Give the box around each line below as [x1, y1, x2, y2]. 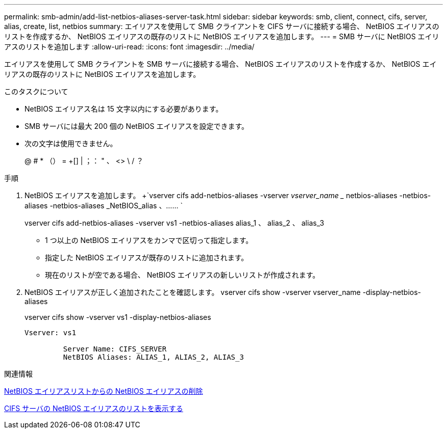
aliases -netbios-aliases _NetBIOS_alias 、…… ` [24, 201, 183, 210]
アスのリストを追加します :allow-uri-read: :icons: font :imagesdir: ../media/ [4, 42, 255, 51]
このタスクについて [4, 87, 68, 96]
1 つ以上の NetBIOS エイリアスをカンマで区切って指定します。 [45, 236, 253, 245]
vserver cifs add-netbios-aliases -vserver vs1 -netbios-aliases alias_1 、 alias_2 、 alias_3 [24, 219, 325, 227]
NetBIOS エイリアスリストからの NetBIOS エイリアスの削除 [4, 387, 203, 395]
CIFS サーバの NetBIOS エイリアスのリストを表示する [4, 404, 183, 413]
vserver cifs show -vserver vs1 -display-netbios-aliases [24, 313, 211, 321]
